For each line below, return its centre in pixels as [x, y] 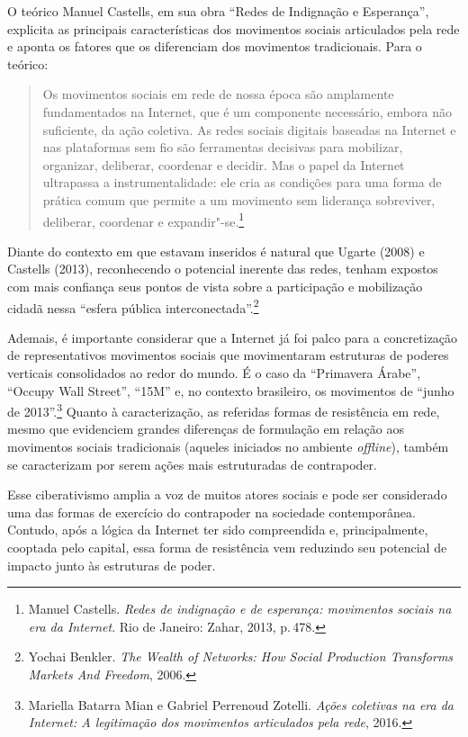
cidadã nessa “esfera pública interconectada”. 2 [133, 306]
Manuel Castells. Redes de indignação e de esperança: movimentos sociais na [240, 609]
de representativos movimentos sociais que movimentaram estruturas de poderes [228, 355]
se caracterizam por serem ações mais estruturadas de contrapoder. [192, 464]
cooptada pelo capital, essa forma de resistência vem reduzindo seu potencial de [227, 547]
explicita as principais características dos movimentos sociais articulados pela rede [234, 28]
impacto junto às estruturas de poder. [112, 565]
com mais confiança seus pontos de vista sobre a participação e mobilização [215, 286]
